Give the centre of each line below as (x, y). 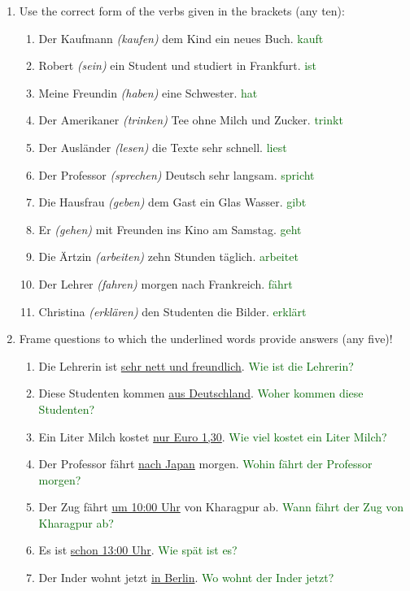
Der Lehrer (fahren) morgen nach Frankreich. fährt (166, 283)
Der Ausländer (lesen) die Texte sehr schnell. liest (163, 147)
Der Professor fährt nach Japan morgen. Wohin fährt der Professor (205, 464)
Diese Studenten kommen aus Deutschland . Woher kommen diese (201, 393)
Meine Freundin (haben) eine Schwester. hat (148, 92)
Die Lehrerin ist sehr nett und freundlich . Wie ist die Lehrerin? (196, 365)
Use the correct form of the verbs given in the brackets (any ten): (182, 11)
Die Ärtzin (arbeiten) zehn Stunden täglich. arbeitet (168, 256)
